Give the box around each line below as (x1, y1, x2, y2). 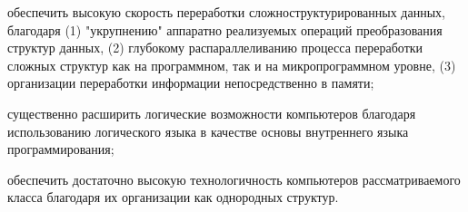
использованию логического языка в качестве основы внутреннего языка (7, 121, 409, 140)
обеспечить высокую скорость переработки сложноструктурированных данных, (7, 3, 445, 21)
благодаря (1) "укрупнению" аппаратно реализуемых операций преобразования (7, 20, 443, 39)
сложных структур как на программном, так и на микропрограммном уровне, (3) (7, 55, 456, 74)
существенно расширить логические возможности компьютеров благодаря (7, 103, 416, 122)
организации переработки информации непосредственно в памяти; (7, 73, 374, 92)
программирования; (7, 140, 115, 159)
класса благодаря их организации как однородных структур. (7, 188, 339, 207)
